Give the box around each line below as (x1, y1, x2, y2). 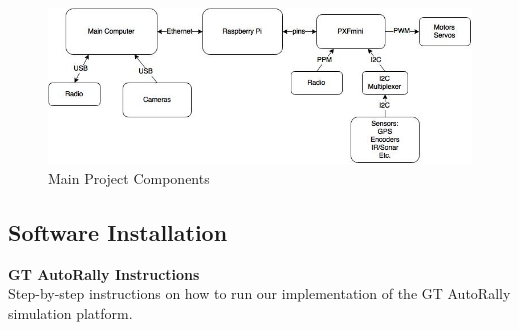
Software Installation (8, 216, 228, 247)
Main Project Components (48, 167, 210, 188)
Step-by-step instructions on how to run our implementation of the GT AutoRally (8, 283, 511, 304)
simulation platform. (8, 302, 133, 323)
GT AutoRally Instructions (8, 263, 200, 284)
